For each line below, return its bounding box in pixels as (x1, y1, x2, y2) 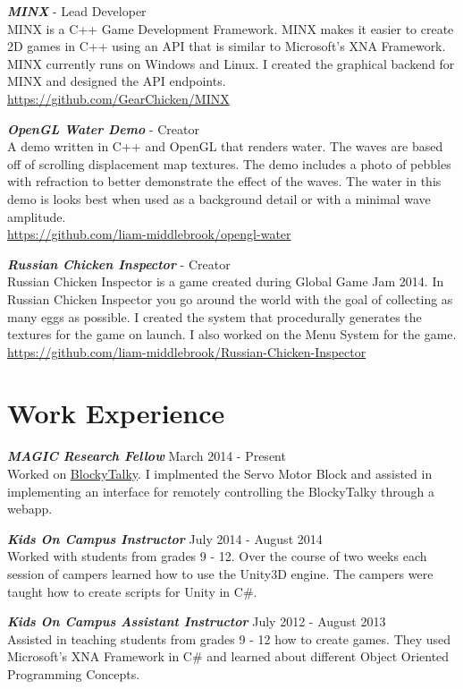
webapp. (7, 499, 53, 518)
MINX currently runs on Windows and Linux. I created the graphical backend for (7, 54, 455, 72)
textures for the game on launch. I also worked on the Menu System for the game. (7, 325, 457, 344)
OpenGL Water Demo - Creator (7, 119, 199, 138)
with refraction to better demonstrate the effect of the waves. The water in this (7, 172, 442, 191)
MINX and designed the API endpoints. (7, 72, 226, 90)
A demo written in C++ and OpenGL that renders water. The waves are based (7, 137, 443, 156)
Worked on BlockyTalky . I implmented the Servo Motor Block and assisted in (7, 464, 433, 482)
